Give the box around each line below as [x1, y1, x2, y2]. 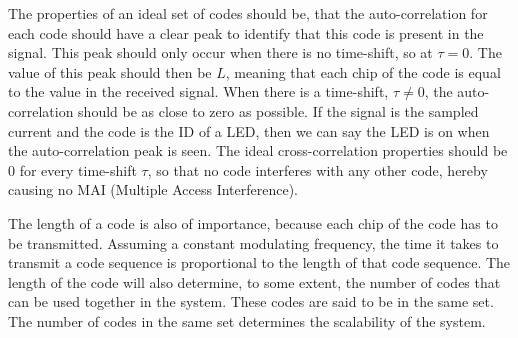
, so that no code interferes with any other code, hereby [147, 159, 488, 180]
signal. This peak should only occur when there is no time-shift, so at [8, 42, 433, 63]
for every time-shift [19, 159, 137, 180]
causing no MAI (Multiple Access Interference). [8, 179, 299, 200]
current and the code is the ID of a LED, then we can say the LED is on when [8, 120, 490, 141]
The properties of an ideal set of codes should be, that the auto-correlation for [8, 3, 488, 23]
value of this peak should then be [8, 61, 212, 82]
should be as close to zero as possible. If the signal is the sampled [78, 100, 479, 121]
